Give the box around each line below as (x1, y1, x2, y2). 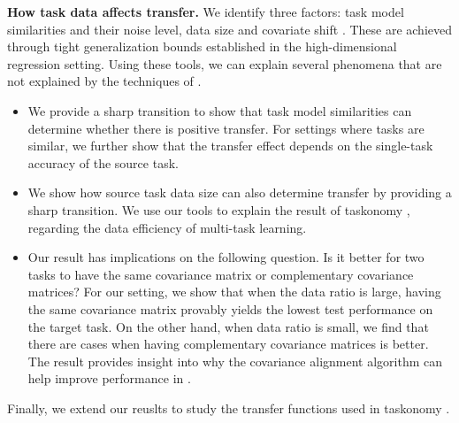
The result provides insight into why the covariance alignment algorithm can (27, 351, 443, 370)
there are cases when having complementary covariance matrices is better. (27, 335, 429, 353)
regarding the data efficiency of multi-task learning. (27, 218, 307, 236)
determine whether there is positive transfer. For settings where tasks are (27, 119, 425, 137)
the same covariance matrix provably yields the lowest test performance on (27, 299, 433, 318)
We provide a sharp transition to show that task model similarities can (27, 101, 412, 119)
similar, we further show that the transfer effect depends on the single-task (27, 136, 433, 155)
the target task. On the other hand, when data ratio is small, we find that (27, 317, 429, 335)
